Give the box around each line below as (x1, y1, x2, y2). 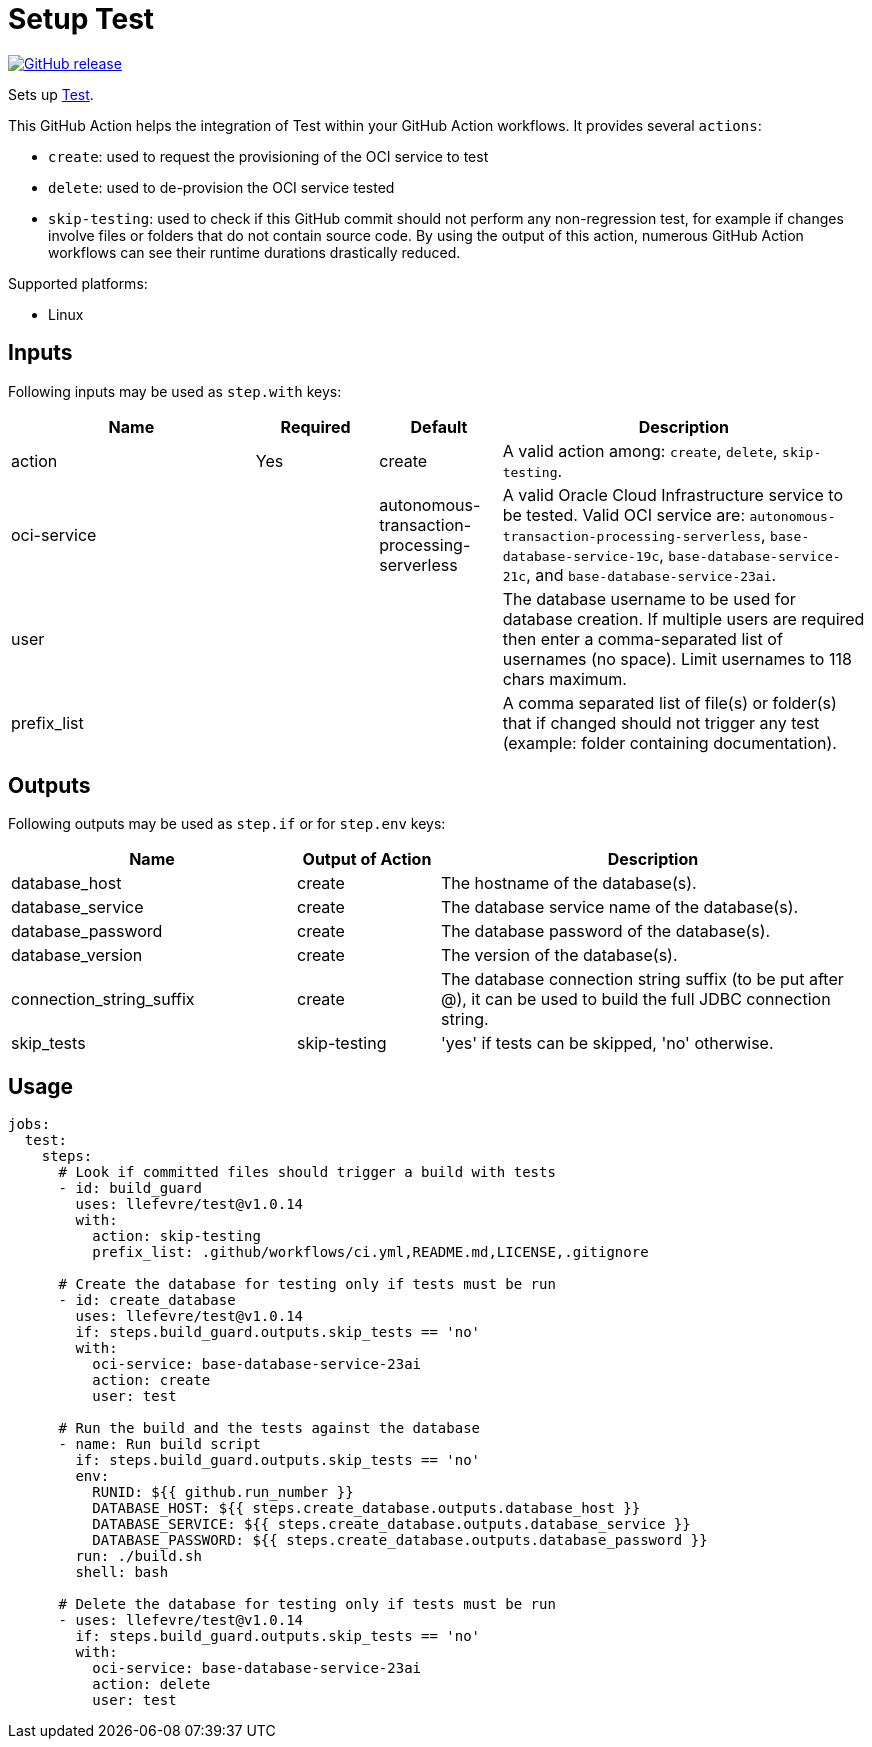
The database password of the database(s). (440, 921, 771, 942)
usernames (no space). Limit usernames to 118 (502, 648, 852, 669)
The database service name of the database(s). (440, 897, 799, 918)
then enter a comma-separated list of (502, 628, 783, 649)
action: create (92, 1372, 211, 1389)
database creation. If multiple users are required (502, 608, 865, 629)
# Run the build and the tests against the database (58, 1420, 481, 1437)
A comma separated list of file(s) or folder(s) (502, 692, 837, 713)
